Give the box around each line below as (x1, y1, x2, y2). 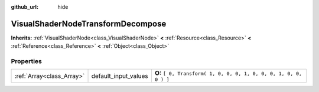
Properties (11, 57, 43, 65)
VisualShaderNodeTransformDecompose (11, 18, 167, 29)
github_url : (11, 4, 38, 10)
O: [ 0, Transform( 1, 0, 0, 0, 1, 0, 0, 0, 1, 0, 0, (154, 69, 302, 77)
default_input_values (91, 71, 149, 80)
